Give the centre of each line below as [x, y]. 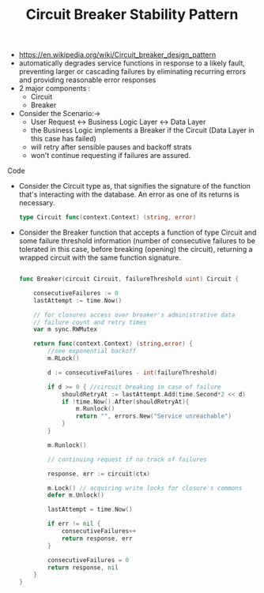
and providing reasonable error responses [87, 80]
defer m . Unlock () [76, 495]
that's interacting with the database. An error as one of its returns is [129, 194]
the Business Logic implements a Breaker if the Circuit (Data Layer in [142, 130]
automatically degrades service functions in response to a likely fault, [132, 63]
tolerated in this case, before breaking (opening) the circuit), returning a [136, 250]
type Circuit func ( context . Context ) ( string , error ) [107, 218]
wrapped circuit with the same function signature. [100, 257]
